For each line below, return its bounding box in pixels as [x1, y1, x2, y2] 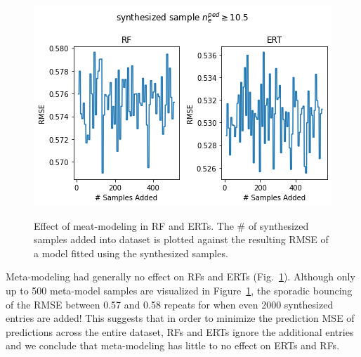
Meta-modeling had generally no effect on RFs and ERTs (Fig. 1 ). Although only [6, 269, 355, 284]
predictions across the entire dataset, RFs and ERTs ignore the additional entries [6, 324, 354, 339]
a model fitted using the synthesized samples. [34, 245, 228, 260]
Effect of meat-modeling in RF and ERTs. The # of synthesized [34, 218, 309, 233]
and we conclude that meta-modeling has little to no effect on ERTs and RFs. [6, 338, 340, 353]
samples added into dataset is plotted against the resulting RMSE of [34, 232, 329, 247]
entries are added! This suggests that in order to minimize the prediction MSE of [6, 311, 355, 325]
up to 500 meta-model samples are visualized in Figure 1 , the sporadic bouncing [6, 283, 353, 297]
